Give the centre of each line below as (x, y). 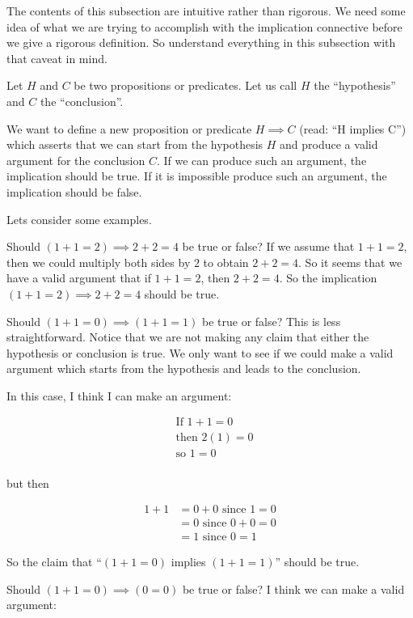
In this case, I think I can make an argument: (119, 395)
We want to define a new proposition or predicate (129, 128)
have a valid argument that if (79, 278)
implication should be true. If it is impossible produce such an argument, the (197, 176)
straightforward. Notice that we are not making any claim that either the (188, 337)
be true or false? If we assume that (268, 246)
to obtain (226, 262)
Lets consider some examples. (79, 219)
